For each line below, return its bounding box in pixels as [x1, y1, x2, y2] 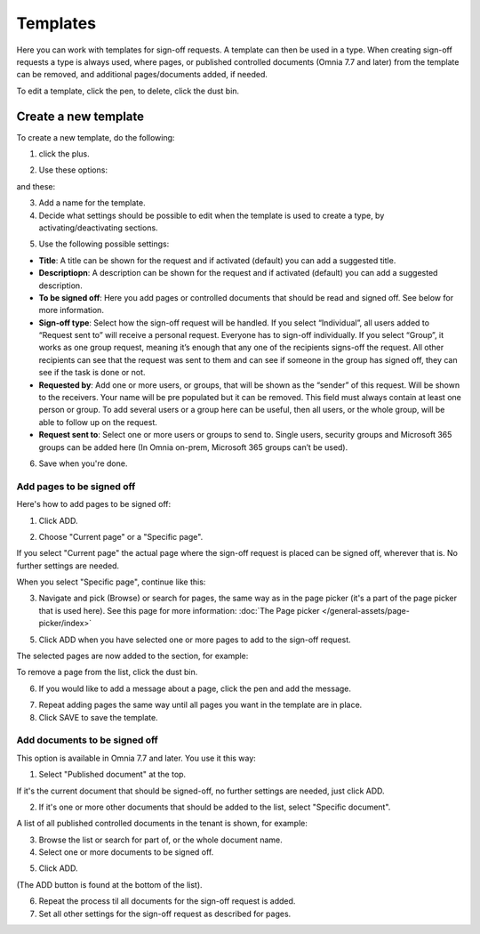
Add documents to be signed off [16, 734, 159, 746]
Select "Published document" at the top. [38, 769, 187, 780]
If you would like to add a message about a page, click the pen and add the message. [38, 683, 351, 694]
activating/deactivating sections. [38, 222, 159, 233]
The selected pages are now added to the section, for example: [16, 650, 249, 662]
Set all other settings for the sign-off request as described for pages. [38, 908, 292, 919]
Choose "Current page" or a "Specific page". [38, 531, 204, 542]
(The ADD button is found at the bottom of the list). [16, 879, 204, 890]
